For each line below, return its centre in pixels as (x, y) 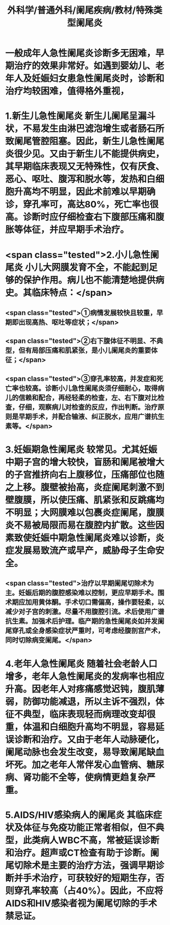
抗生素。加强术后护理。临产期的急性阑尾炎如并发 (81, 621)
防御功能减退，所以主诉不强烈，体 (94, 702)
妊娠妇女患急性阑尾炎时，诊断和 (98, 79)
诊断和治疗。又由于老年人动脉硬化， (90, 739)
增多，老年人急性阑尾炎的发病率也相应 (85, 676)
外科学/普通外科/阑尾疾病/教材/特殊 (80, 10)
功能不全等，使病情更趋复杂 (90, 777)
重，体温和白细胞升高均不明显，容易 (80, 727)
